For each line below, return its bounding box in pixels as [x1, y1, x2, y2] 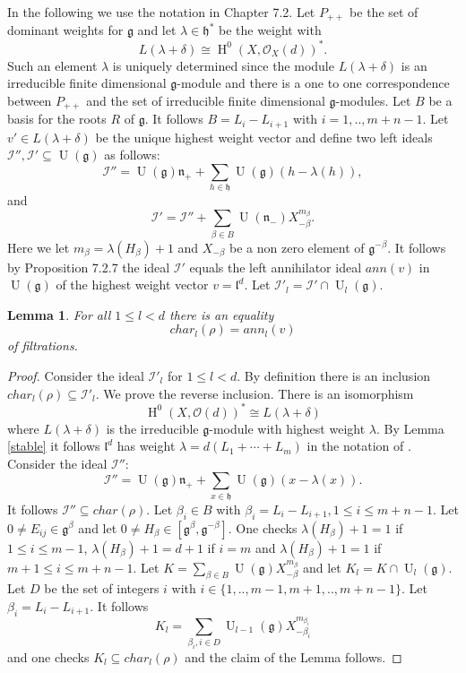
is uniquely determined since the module [112, 56, 334, 74]
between [7, 91, 52, 109]
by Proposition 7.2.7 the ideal [7, 257, 170, 276]
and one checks [7, 648, 90, 667]
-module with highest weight [209, 418, 366, 437]
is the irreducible [106, 418, 199, 437]
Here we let [7, 237, 70, 256]
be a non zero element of [229, 237, 365, 256]
